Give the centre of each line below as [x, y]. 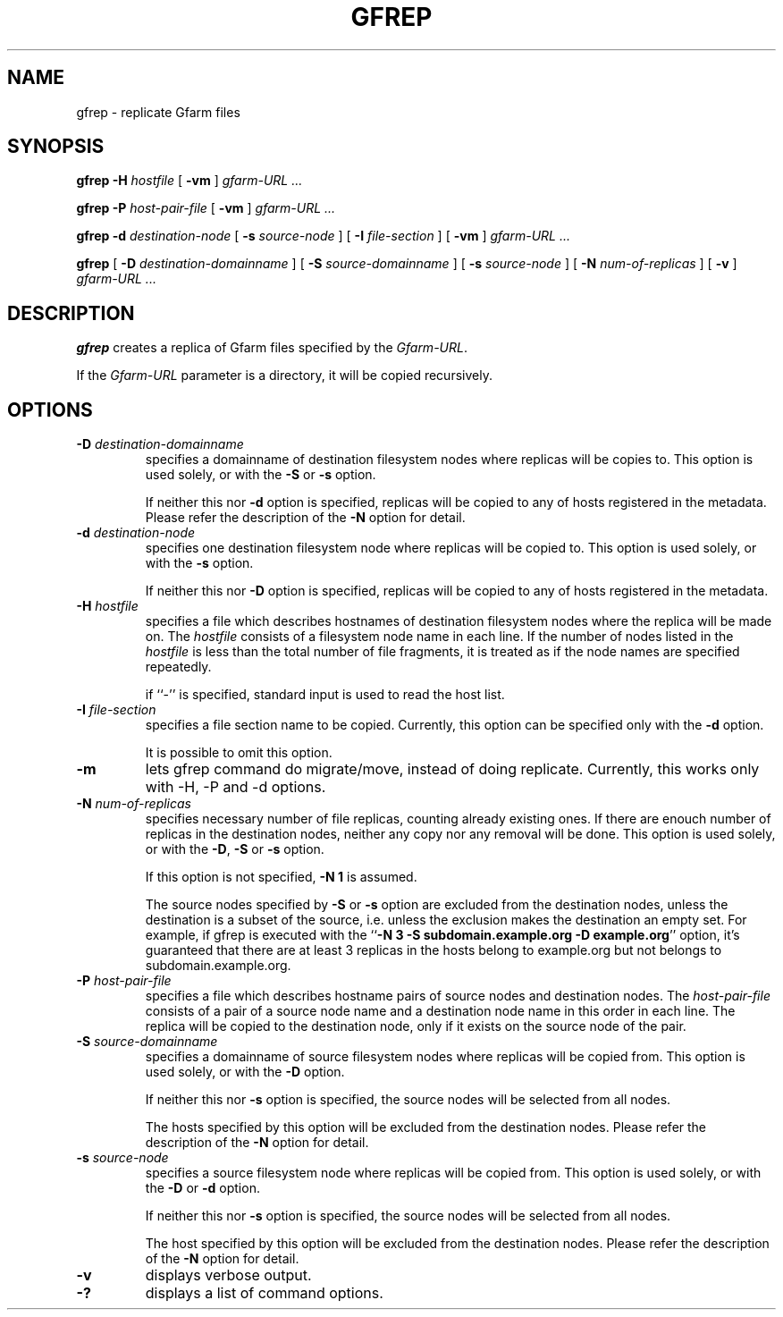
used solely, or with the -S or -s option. [261, 475]
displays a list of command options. [264, 1293]
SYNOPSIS [56, 147]
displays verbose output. [228, 1275]
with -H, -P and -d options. [236, 787]
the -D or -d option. [202, 1188]
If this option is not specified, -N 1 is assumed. [281, 877]
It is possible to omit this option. [239, 753]
